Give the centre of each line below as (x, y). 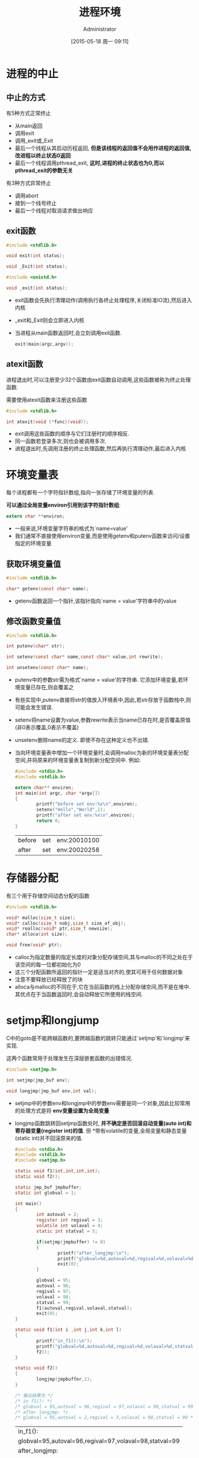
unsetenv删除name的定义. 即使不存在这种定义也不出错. (82, 740)
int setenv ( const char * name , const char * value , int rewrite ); (85, 657)
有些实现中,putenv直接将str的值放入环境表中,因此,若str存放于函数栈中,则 (103, 700)
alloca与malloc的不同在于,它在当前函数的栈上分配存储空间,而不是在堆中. (103, 987)
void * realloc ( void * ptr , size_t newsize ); (59, 929)
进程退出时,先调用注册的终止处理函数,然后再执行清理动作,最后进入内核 (100, 449)
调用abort (26, 195)
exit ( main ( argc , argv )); (44, 344)
